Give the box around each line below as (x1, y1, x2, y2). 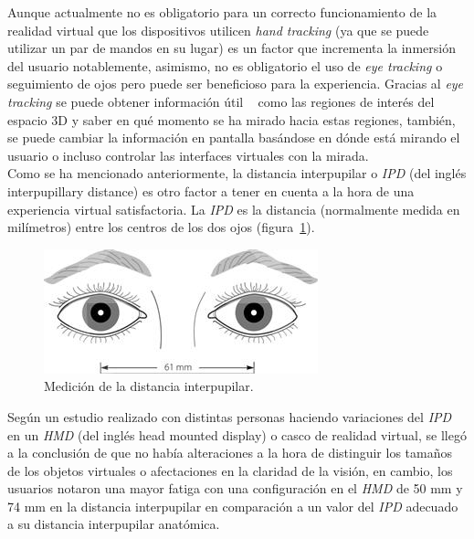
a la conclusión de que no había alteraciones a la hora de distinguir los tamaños (7, 443, 453, 462)
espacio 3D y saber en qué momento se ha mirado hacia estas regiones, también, (7, 110, 456, 129)
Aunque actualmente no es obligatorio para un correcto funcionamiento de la (7, 3, 437, 21)
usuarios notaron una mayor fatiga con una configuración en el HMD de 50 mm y (7, 479, 463, 498)
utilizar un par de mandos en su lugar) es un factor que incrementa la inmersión (7, 38, 456, 58)
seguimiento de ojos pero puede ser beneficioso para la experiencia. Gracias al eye (7, 74, 464, 93)
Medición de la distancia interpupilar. (44, 376, 254, 396)
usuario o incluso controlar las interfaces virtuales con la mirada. (7, 145, 369, 164)
